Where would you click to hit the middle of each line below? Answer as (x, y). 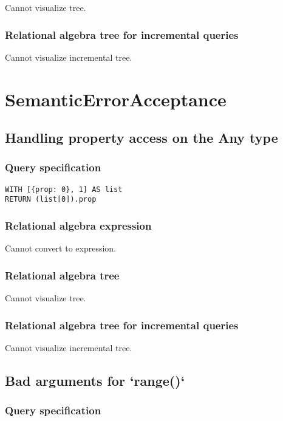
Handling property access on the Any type (141, 138)
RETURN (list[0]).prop (51, 200)
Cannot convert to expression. (61, 248)
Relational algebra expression (78, 226)
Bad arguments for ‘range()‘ (95, 380)
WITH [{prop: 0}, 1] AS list (64, 189)
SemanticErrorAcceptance (116, 99)
